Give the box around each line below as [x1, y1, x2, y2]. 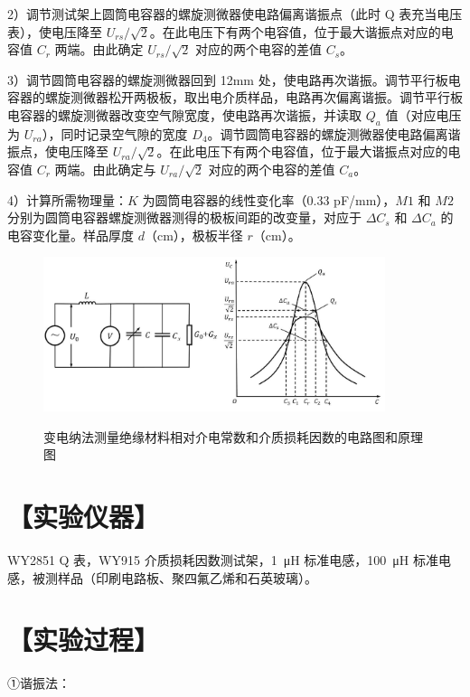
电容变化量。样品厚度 [7, 225, 134, 244]
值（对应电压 [385, 105, 462, 124]
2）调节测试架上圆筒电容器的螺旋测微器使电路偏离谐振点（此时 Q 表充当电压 [7, 5, 463, 23]
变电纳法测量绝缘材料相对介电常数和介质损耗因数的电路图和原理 [43, 427, 423, 446]
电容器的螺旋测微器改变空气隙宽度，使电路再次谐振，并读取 [7, 105, 362, 124]
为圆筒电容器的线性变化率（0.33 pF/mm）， [142, 190, 396, 209]
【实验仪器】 [7, 497, 160, 534]
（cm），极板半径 [144, 225, 243, 244]
